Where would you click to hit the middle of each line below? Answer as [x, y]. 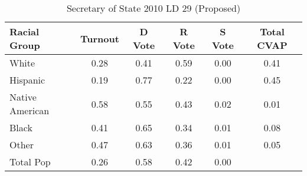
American [30, 110]
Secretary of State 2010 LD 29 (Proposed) [153, 8]
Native [23, 97]
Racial [25, 31]
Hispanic [27, 80]
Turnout [99, 38]
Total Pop [30, 162]
